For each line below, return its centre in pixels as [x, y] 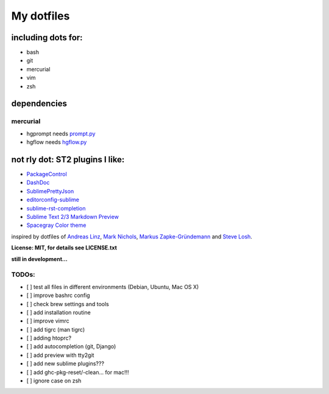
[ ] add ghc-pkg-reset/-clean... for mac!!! [78, 372]
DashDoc [38, 182]
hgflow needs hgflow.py [57, 142]
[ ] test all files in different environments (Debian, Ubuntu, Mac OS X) [113, 287]
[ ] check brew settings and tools [68, 304]
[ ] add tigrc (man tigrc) [56, 329]
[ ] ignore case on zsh [54, 381]
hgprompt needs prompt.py [61, 134]
